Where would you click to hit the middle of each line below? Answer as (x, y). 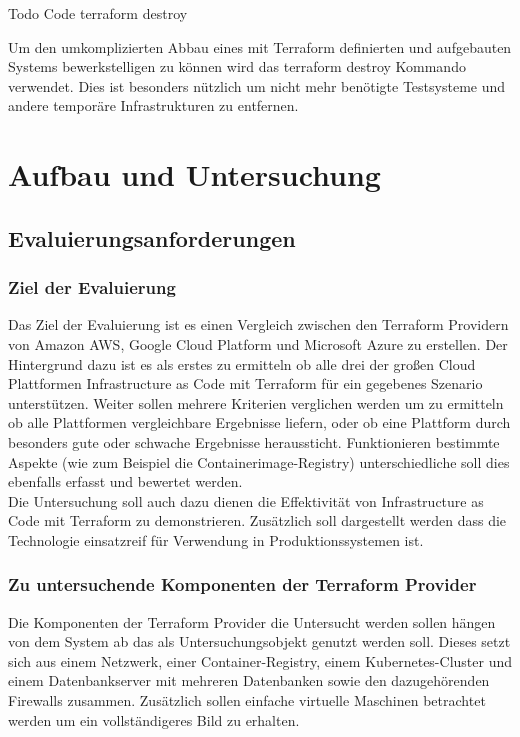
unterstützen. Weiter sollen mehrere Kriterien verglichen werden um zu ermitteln (256, 402)
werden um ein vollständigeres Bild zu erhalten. (154, 719)
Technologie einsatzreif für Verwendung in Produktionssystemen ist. (216, 539)
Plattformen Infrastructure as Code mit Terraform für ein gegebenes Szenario (245, 383)
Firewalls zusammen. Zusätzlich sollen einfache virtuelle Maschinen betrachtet (247, 700)
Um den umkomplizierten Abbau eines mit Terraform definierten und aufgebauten (260, 46)
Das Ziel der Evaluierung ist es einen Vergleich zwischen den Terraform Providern (258, 324)
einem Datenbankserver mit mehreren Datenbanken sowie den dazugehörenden (249, 680)
